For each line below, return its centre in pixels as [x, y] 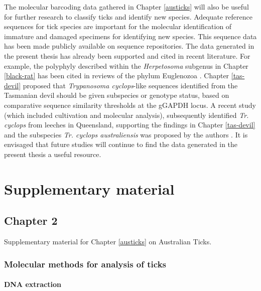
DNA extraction [33, 284]
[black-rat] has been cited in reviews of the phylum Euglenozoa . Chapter [117, 76]
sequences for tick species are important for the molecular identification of [118, 26]
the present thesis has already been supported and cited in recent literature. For [127, 55]
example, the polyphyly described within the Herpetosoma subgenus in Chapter [126, 65]
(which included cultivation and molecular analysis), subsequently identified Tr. [126, 115]
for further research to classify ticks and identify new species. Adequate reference [128, 16]
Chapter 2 [31, 221]
